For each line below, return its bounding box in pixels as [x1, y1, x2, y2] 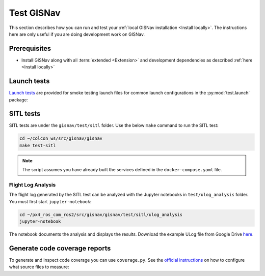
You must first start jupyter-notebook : [9, 198, 92, 204]
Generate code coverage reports [9, 244, 111, 252]
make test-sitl [19, 143, 56, 148]
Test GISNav [9, 7, 61, 18]
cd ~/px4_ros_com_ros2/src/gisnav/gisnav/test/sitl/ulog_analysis [19, 212, 183, 217]
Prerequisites [9, 44, 51, 53]
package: [9, 96, 28, 103]
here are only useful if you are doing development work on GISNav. [9, 31, 145, 37]
